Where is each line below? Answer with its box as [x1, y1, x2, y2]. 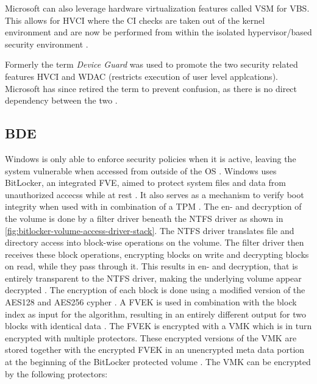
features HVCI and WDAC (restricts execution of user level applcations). [5, 69, 278, 82]
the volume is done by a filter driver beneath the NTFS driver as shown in [5, 212, 283, 224]
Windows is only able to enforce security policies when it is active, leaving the [5, 152, 296, 165]
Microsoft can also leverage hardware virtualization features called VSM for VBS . [5, 2, 310, 14]
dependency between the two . [5, 94, 118, 107]
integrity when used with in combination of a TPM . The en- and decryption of [5, 200, 302, 213]
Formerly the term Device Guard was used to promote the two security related [5, 58, 298, 71]
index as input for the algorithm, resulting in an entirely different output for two [5, 307, 306, 320]
